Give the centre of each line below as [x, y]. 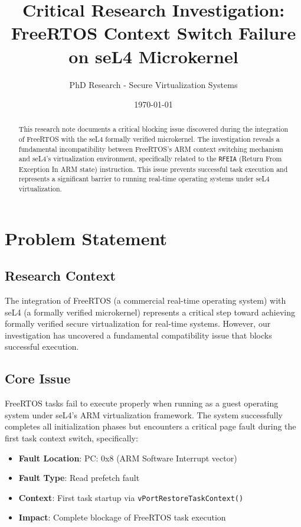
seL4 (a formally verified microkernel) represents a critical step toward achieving [150, 312]
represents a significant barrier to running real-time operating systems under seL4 [144, 179]
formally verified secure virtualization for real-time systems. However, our [138, 323]
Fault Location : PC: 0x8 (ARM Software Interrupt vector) [128, 458]
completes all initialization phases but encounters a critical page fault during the [150, 426]
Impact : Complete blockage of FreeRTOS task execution [122, 517]
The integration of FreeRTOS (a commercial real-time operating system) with [145, 300]
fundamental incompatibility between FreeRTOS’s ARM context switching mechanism [151, 149]
